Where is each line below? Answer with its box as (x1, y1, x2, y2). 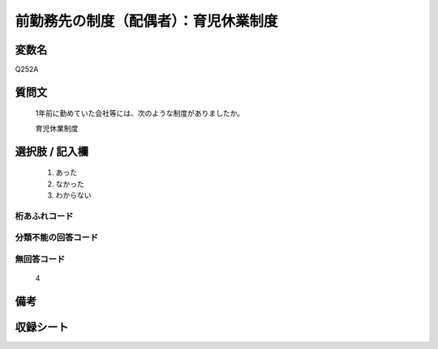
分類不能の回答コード (15, 232, 99, 243)
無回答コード (15, 253, 66, 265)
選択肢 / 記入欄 (15, 144, 89, 158)
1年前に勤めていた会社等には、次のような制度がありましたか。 (35, 109, 245, 118)
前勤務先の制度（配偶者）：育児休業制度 (15, 12, 279, 30)
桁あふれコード (15, 211, 74, 222)
